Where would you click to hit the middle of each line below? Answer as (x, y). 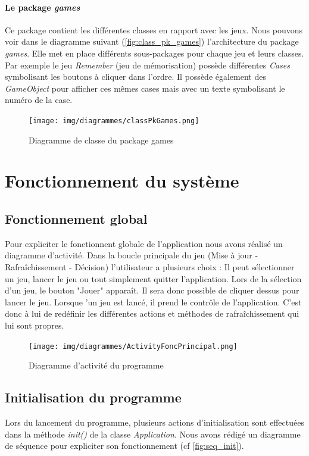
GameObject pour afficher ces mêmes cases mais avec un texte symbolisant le (145, 88)
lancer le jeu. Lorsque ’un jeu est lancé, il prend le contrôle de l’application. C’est (153, 302)
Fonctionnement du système (122, 181)
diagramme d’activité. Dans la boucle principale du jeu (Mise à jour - (132, 255)
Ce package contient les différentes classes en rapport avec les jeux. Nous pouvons (154, 29)
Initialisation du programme (93, 397)
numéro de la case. (39, 100)
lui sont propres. (35, 325)
